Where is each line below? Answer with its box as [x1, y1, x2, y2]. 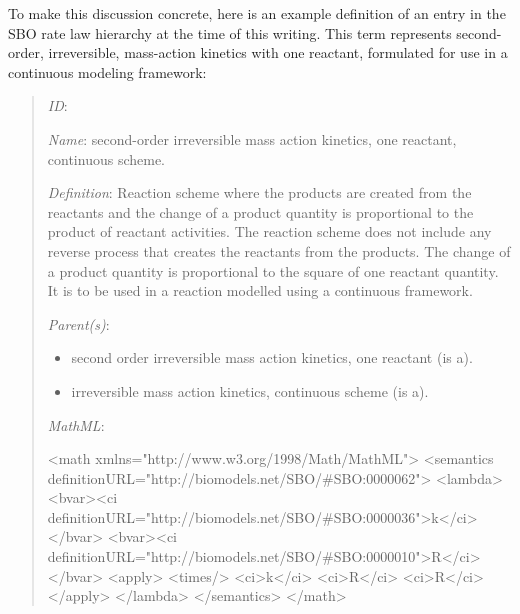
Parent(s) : [47, 313, 110, 334]
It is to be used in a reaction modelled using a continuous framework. [47, 280, 473, 301]
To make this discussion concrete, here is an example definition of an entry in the [8, 3, 506, 23]
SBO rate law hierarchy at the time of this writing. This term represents [8, 22, 452, 43]
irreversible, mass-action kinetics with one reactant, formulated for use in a [48, 42, 508, 63]
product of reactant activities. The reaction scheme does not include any [47, 221, 492, 242]
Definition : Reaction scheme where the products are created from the [47, 182, 472, 203]
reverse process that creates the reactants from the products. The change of [47, 240, 511, 261]
